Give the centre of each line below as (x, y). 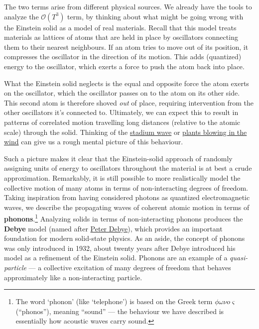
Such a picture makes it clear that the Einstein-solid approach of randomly (118, 158)
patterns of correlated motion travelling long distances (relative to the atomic (122, 122)
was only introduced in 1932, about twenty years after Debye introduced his (120, 248)
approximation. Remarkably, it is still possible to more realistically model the (122, 177)
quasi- (239, 258)
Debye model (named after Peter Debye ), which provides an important (113, 228)
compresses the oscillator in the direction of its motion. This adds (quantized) (123, 56)
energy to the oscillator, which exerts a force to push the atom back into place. (124, 66)
